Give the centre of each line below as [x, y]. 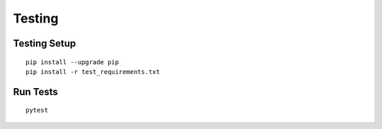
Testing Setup [45, 43]
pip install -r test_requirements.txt [93, 72]
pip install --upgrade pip [73, 62]
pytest [37, 110]
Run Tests [35, 92]
